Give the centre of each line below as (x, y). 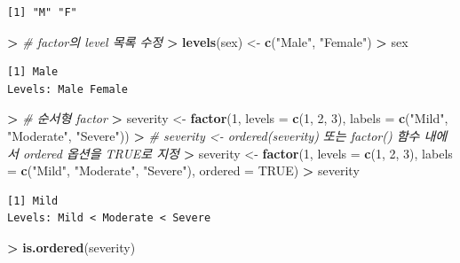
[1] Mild (33, 201)
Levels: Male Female (68, 89)
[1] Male (33, 72)
